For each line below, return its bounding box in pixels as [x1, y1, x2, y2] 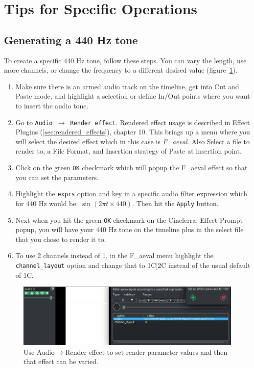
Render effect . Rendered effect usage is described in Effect [70, 117, 250, 127]
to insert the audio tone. [15, 100, 89, 110]
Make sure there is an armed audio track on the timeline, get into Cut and [15, 81, 239, 91]
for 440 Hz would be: [15, 198, 78, 208]
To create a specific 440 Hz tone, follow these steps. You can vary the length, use [4, 55, 247, 65]
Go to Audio [15, 117, 53, 127]
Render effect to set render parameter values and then [65, 346, 228, 357]
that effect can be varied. [23, 356, 98, 367]
